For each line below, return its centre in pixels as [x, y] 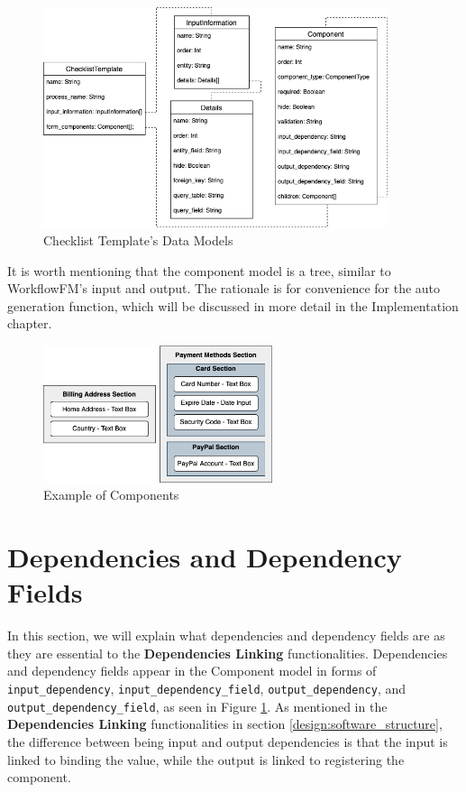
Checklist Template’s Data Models [138, 240]
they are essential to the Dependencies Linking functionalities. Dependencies [228, 653]
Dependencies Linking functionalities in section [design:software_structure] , [225, 724]
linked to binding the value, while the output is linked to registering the [206, 759]
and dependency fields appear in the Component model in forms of [192, 671]
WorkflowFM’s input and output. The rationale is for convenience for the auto [224, 288]
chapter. [30, 323]
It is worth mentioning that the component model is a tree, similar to [199, 270]
